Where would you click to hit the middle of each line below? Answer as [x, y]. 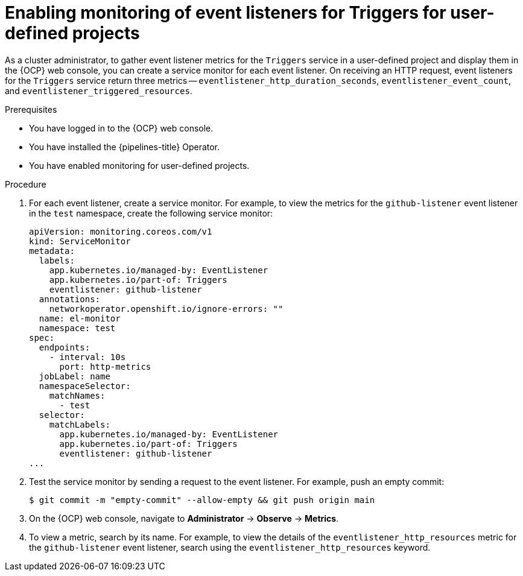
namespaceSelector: [85, 386]
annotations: [70, 299]
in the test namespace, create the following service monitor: [151, 213]
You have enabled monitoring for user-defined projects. [139, 165]
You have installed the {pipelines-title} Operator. [125, 147]
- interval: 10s [87, 357]
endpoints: [65, 347]
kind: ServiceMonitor [80, 241]
